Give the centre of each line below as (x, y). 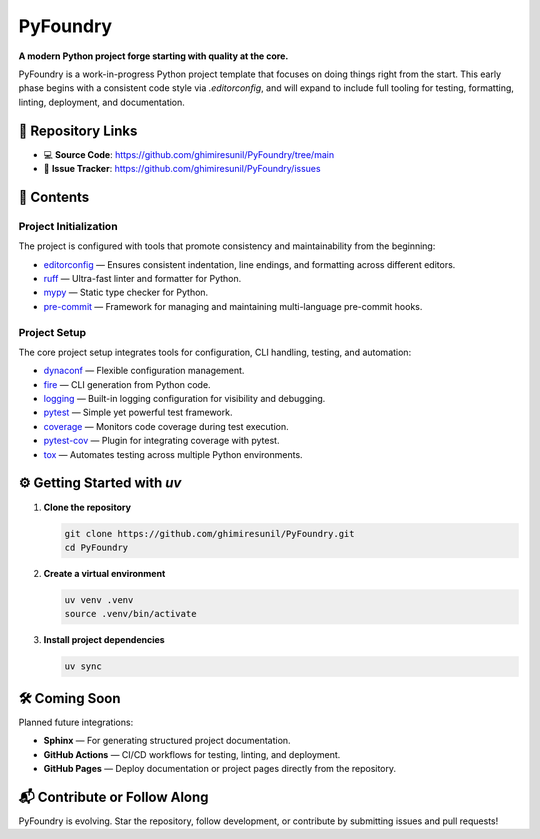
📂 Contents (54, 196)
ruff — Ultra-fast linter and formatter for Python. (142, 278)
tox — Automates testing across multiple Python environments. (173, 454)
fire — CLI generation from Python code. (127, 384)
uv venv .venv (99, 599)
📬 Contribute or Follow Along (113, 796)
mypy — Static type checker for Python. (126, 292)
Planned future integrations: (76, 722)
